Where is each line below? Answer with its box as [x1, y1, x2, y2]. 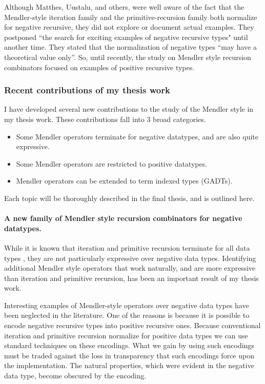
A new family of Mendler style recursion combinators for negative [4, 213, 242, 224]
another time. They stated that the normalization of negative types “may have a [4, 42, 257, 52]
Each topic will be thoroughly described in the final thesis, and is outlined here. [4, 192, 255, 203]
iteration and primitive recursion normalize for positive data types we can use [4, 330, 248, 340]
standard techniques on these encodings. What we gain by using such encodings [4, 340, 254, 351]
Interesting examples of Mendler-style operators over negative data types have [4, 299, 249, 310]
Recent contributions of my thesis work [4, 84, 170, 96]
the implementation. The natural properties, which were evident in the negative [4, 360, 254, 371]
